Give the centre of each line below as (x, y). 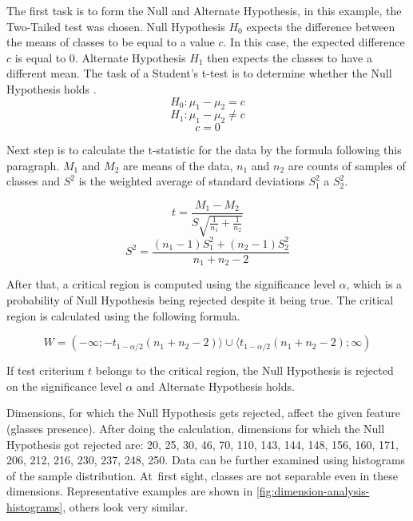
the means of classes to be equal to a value (111, 42)
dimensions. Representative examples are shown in (130, 491)
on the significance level (64, 386)
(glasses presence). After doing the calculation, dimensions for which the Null (196, 428)
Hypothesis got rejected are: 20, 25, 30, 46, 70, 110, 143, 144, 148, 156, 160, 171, (203, 444)
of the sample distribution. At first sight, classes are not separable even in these (203, 475)
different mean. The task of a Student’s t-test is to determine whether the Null (199, 73)
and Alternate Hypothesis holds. (216, 386)
